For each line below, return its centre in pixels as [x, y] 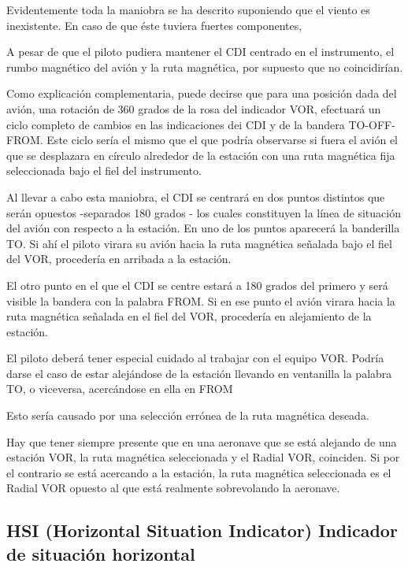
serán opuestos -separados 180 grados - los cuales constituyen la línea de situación [204, 212]
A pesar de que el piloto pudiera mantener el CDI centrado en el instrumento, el [200, 52]
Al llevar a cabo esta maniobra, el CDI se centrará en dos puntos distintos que [196, 196]
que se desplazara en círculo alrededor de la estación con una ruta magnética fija [201, 155]
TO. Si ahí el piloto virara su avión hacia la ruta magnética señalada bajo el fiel [199, 243]
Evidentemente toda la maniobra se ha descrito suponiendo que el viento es [188, 9]
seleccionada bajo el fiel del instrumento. [104, 170]
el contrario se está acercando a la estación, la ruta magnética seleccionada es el [199, 472]
